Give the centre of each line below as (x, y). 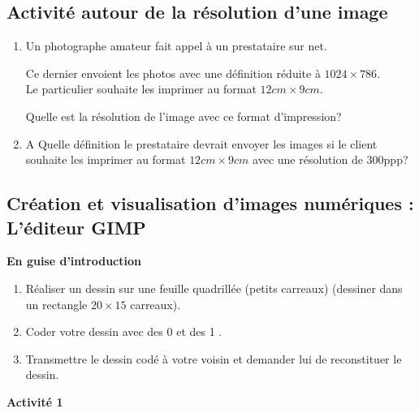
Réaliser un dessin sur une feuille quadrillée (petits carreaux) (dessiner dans (214, 288)
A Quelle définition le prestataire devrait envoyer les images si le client (201, 143)
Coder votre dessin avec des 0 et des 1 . (124, 331)
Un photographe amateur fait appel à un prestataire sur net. (176, 46)
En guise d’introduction (74, 261)
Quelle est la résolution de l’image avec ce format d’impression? (184, 116)
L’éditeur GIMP (76, 227)
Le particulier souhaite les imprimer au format (141, 89)
